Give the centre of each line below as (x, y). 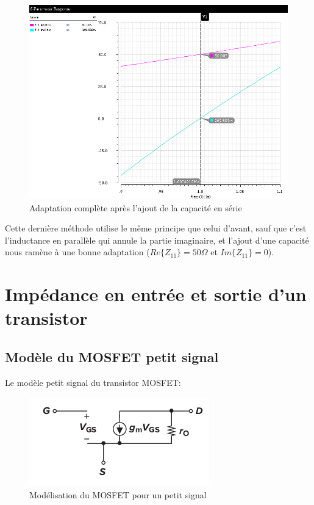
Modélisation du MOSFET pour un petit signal (118, 494)
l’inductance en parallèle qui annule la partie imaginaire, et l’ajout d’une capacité (157, 240)
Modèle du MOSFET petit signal (112, 356)
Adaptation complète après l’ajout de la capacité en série (136, 207)
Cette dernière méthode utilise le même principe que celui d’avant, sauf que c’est (156, 228)
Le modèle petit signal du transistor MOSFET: (93, 382)
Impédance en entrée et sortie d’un (156, 294)
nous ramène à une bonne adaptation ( (77, 252)
